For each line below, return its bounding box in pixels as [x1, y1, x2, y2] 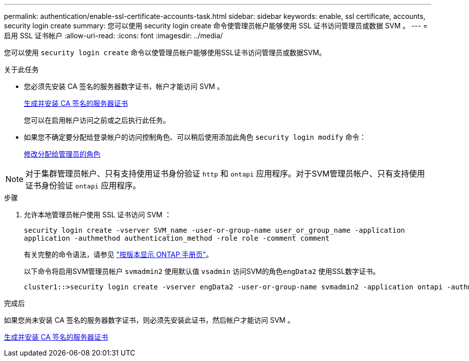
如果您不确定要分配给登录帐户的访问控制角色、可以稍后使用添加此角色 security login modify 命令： [24, 133, 366, 141]
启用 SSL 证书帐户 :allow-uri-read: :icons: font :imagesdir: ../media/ [4, 31, 223, 40]
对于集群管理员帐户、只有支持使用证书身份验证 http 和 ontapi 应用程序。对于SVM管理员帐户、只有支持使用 [25, 169, 425, 179]
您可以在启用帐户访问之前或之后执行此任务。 [24, 116, 170, 124]
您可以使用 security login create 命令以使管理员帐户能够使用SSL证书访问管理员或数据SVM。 [4, 48, 326, 57]
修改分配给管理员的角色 [24, 150, 100, 158]
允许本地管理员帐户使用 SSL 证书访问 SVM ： [24, 210, 171, 219]
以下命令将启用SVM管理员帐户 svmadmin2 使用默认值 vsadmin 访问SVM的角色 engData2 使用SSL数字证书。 [24, 267, 380, 275]
